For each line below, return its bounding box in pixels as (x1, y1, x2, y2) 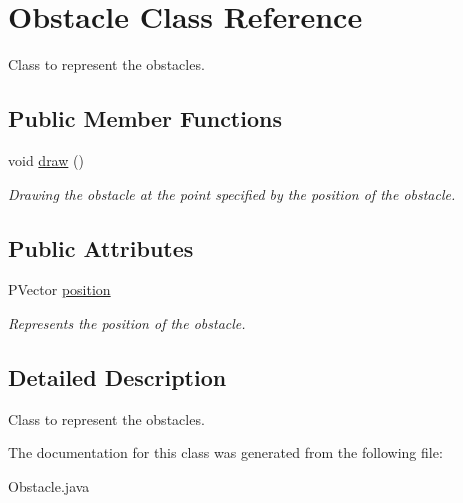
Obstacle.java (8, 475, 90, 496)
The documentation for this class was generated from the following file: (8, 442, 443, 463)
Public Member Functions (8, 103, 282, 134)
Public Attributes (8, 232, 194, 263)
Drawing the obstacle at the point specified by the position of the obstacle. (8, 183, 456, 204)
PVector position (8, 279, 111, 300)
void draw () (8, 149, 84, 170)
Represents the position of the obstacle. (8, 312, 246, 333)
